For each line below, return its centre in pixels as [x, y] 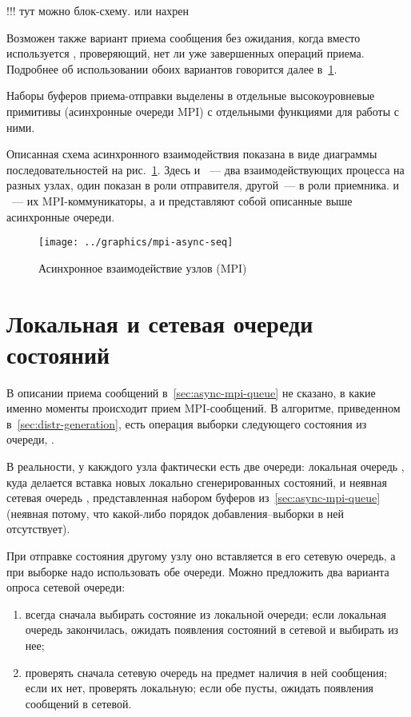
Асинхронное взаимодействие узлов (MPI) [143, 267]
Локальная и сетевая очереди [160, 323]
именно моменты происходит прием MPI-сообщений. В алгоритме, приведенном [204, 408]
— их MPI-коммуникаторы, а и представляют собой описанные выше [182, 200]
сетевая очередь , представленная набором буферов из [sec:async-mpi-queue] [194, 498]
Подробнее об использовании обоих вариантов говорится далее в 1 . [172, 68]
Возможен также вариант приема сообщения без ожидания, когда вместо [184, 37]
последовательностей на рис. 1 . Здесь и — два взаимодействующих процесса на [205, 169]
